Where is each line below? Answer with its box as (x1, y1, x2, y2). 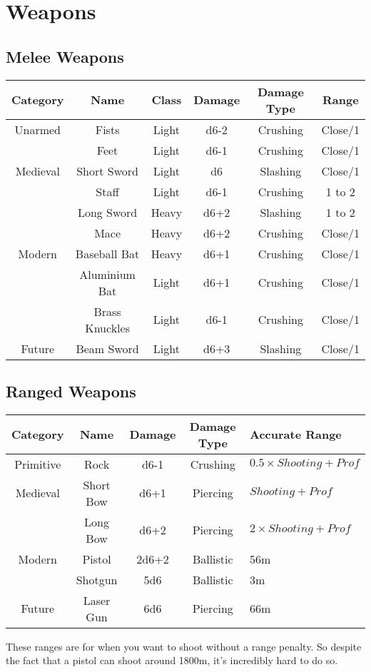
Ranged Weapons (6, 380, 136, 402)
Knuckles (85, 319, 130, 336)
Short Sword (76, 162, 138, 179)
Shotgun (76, 571, 118, 588)
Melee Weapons (6, 45, 124, 67)
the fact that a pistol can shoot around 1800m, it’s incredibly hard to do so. (6, 653, 338, 668)
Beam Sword (76, 340, 139, 357)
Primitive (14, 455, 61, 472)
